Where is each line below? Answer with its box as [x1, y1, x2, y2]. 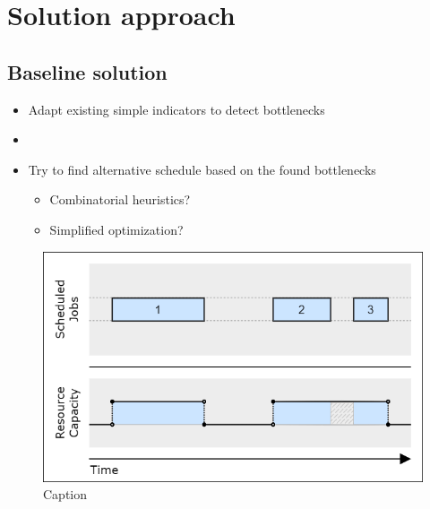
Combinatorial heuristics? [49, 190, 191, 209]
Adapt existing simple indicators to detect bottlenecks [28, 99, 325, 118]
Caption [43, 485, 88, 504]
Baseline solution [7, 57, 168, 85]
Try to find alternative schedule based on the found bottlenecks [28, 160, 376, 178]
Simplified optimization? [49, 220, 184, 238]
